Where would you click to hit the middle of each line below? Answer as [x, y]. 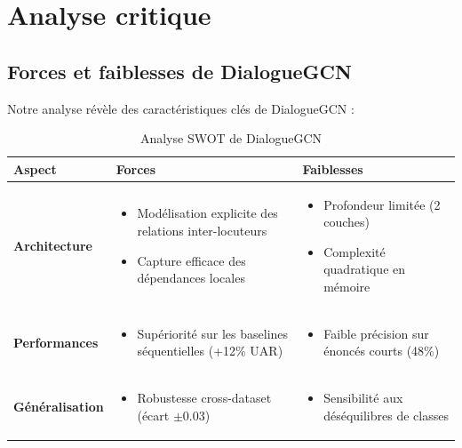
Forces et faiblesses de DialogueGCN [179, 71]
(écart [153, 415]
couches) [346, 222]
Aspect [35, 168]
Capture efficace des [191, 260]
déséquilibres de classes [386, 415]
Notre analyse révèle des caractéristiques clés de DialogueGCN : [181, 108]
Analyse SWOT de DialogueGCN [231, 138]
